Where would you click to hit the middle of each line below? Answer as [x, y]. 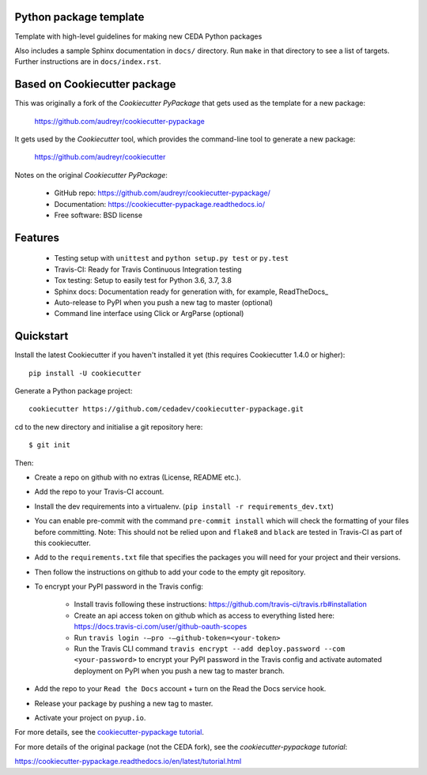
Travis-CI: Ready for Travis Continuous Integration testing [148, 269]
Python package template [79, 17]
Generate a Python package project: [74, 390]
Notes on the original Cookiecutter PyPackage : [91, 175]
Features [37, 237]
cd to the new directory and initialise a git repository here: [109, 427]
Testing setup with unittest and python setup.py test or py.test [171, 258]
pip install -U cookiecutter [85, 373]
